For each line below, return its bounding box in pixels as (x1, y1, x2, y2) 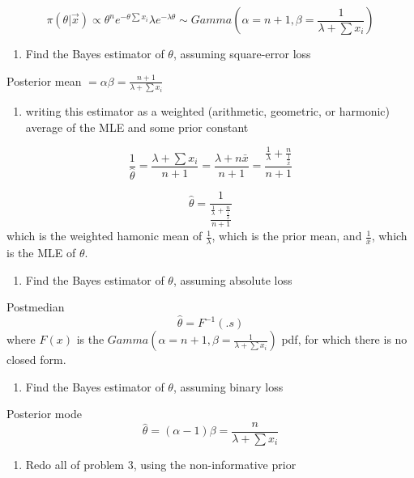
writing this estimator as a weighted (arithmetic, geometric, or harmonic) (25, 102, 391, 119)
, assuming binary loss (173, 378, 284, 395)
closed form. (6, 351, 66, 368)
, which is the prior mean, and (211, 227, 362, 244)
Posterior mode (6, 405, 82, 422)
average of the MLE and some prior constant (25, 118, 249, 135)
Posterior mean (6, 72, 82, 89)
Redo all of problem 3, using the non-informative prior (25, 456, 297, 472)
